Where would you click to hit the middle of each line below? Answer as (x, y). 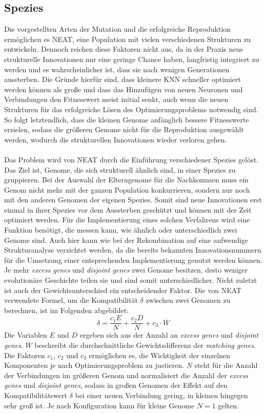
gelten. (228, 405)
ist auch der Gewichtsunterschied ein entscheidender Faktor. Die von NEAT (123, 290)
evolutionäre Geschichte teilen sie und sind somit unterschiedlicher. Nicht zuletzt (131, 280)
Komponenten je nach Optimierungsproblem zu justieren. (94, 365)
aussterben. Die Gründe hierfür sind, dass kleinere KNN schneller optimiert (122, 79)
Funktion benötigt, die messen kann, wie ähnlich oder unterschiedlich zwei (121, 230)
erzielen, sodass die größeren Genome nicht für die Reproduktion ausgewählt (124, 129)
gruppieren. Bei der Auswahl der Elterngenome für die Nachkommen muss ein (126, 180)
